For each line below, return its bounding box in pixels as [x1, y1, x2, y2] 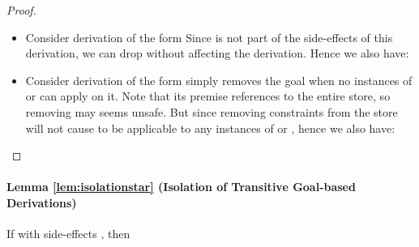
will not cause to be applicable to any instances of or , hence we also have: [25, 119, 395, 136]
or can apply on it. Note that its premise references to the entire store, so [25, 87, 391, 104]
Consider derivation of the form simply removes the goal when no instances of [25, 71, 413, 88]
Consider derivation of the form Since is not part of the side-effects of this [25, 28, 393, 45]
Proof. [6, 2, 36, 18]
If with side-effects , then [6, 225, 130, 242]
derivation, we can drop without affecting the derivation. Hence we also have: [25, 45, 409, 62]
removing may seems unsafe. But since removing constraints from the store [25, 103, 398, 120]
